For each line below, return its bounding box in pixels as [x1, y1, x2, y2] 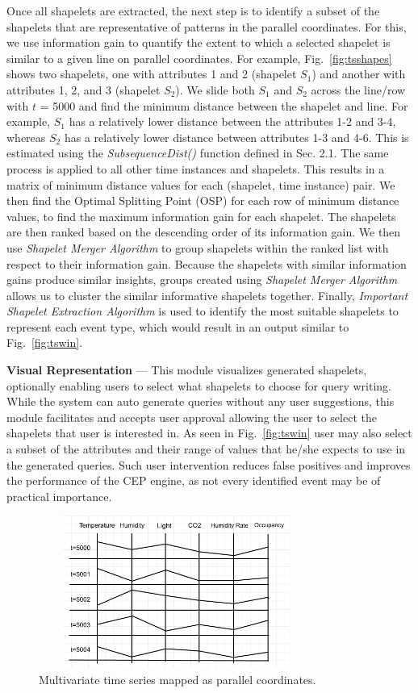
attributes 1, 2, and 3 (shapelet [6, 81, 161, 98]
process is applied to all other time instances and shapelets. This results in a [6, 160, 385, 177]
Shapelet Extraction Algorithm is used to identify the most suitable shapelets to [6, 303, 399, 319]
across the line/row [311, 81, 406, 98]
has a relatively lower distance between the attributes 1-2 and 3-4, [69, 113, 396, 130]
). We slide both [175, 81, 255, 98]
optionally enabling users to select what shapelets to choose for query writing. [6, 377, 392, 394]
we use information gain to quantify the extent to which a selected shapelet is [6, 34, 391, 51]
